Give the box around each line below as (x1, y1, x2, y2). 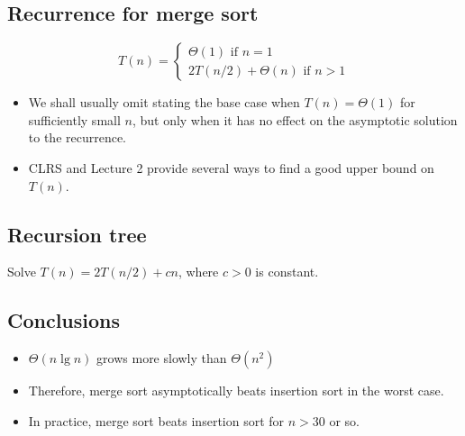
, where (178, 262, 219, 281)
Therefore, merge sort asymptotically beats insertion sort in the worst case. (28, 381, 444, 400)
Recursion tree (7, 220, 147, 248)
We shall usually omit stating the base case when (28, 93, 300, 112)
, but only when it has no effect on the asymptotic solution (132, 110, 458, 129)
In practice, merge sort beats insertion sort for (28, 411, 285, 430)
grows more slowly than (96, 349, 227, 368)
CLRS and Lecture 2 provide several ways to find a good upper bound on (28, 158, 434, 177)
